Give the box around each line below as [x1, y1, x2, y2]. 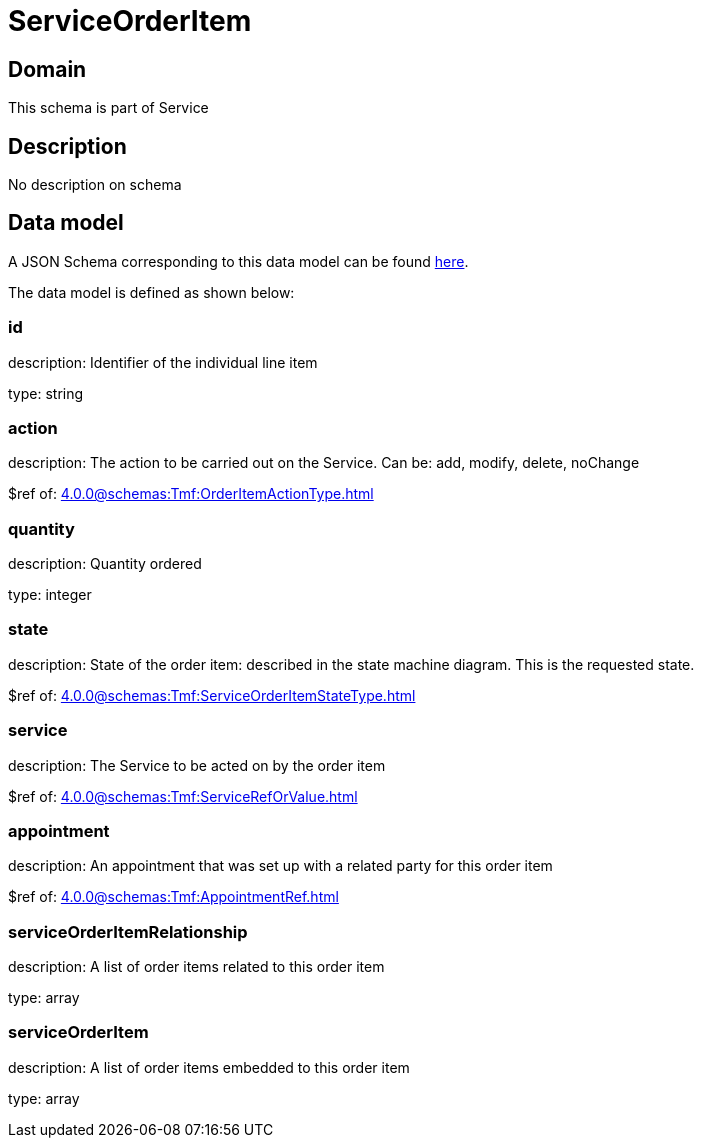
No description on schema [8, 176, 182, 194]
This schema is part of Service [8, 99, 209, 117]
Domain [8, 56, 87, 82]
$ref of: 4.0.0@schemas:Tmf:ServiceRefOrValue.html [8, 787, 358, 805]
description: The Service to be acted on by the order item [8, 756, 386, 774]
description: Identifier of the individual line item [8, 353, 318, 371]
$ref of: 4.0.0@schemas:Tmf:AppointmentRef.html [8, 888, 339, 906]
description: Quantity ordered [8, 555, 202, 573]
